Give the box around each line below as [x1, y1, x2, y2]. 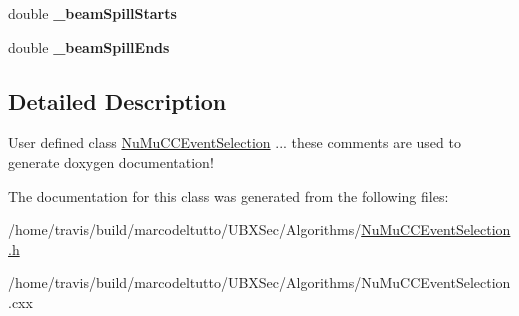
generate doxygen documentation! [8, 151, 214, 172]
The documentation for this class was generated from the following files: [8, 185, 449, 206]
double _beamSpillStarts [8, 3, 177, 23]
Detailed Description [8, 85, 227, 116]
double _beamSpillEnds [8, 36, 170, 57]
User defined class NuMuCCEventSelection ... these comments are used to [8, 132, 461, 153]
